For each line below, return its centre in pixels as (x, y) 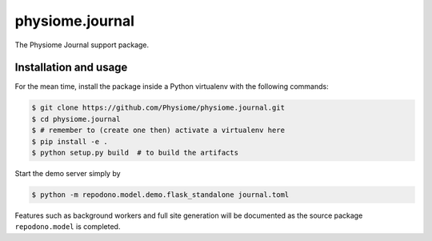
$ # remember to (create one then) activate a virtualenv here (158, 131)
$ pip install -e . (70, 141)
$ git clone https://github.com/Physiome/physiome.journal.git (158, 108)
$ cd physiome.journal (76, 119)
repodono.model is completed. (68, 227)
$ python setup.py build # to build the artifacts (135, 153)
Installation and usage (71, 68)
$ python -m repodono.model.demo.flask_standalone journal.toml (160, 195)
